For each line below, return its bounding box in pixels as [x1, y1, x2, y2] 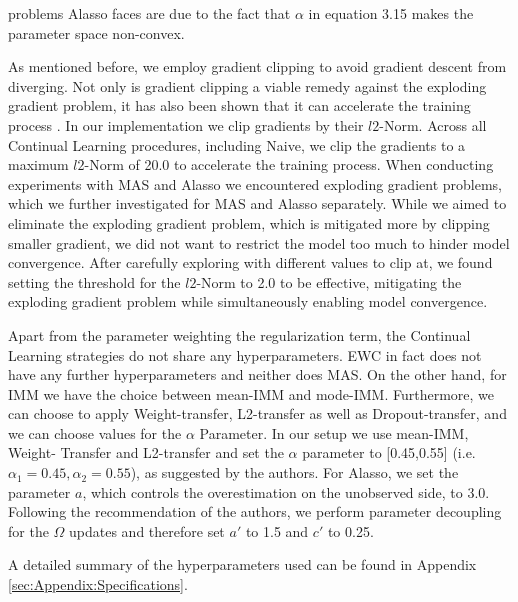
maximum [8, 154, 69, 175]
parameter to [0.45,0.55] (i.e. [302, 442, 476, 463]
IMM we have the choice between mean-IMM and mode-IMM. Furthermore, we [8, 383, 494, 404]
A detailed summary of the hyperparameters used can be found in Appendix [8, 554, 477, 575]
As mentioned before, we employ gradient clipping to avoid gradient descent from [8, 56, 507, 77]
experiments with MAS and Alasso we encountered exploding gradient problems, [8, 173, 502, 194]
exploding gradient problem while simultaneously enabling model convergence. [8, 291, 488, 312]
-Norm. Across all [379, 114, 487, 135]
